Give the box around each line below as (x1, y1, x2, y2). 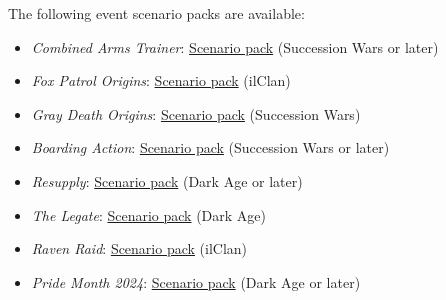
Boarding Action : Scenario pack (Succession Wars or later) (31, 137, 390, 158)
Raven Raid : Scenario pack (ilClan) (31, 238, 248, 259)
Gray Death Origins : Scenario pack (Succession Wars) (31, 103, 361, 124)
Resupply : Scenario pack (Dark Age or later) (31, 170, 303, 191)
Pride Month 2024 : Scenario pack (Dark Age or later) (31, 271, 361, 292)
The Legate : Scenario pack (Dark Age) (31, 204, 267, 225)
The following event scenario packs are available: (8, 3, 305, 23)
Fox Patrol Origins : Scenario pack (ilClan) (31, 70, 291, 91)
